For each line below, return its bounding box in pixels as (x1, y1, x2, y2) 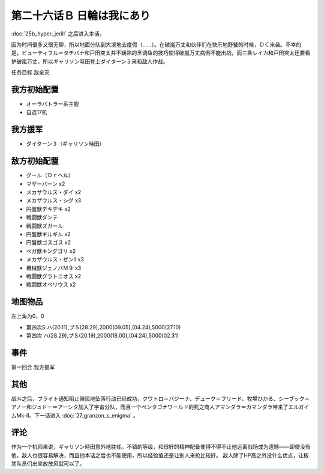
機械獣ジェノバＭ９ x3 (26, 264, 82, 272)
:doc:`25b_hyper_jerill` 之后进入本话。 (11, 30, 105, 37)
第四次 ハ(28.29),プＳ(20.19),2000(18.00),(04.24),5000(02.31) (26, 332, 179, 339)
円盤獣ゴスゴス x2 (26, 239, 71, 246)
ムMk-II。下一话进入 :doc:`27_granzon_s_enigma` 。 (11, 412, 139, 419)
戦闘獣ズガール (26, 222, 63, 229)
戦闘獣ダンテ (26, 214, 58, 221)
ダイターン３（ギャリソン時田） (26, 140, 105, 147)
